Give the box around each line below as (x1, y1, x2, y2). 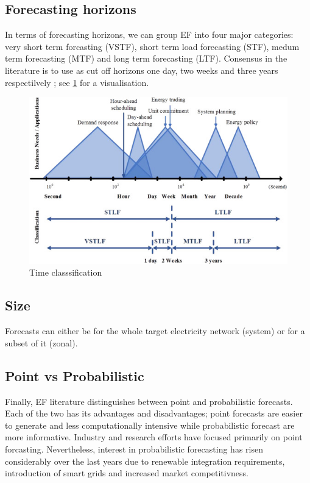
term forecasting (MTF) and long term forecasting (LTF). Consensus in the (5, 52, 287, 65)
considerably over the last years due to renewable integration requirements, (5, 454, 285, 467)
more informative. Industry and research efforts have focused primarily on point (5, 431, 303, 443)
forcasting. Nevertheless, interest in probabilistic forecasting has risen (5, 442, 263, 455)
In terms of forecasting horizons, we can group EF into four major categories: (5, 28, 294, 41)
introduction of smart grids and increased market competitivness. (5, 467, 248, 479)
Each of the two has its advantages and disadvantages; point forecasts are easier (5, 407, 303, 420)
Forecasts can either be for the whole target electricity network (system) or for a (5, 324, 305, 337)
